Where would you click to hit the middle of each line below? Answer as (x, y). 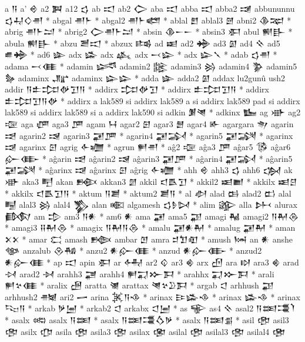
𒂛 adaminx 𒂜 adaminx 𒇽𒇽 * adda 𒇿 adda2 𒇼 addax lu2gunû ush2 (145, 77)
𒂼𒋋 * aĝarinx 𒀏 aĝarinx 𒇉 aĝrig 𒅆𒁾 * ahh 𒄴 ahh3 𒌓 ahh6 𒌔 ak (149, 170)
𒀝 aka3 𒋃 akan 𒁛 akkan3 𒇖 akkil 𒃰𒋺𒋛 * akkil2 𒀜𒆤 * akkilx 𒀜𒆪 (151, 181)
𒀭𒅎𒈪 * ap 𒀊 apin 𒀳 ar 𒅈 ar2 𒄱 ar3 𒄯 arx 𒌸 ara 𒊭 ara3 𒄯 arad (152, 262)
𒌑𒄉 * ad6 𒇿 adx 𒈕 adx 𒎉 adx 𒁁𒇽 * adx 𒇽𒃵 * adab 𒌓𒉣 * (141, 54)
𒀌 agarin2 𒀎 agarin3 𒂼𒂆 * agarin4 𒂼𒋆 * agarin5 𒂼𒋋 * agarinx (149, 135)
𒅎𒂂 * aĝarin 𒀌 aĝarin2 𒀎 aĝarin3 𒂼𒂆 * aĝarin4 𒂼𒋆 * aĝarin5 (149, 158)
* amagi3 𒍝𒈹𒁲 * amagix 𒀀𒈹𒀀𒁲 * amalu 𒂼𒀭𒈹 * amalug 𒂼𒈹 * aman (150, 228)
